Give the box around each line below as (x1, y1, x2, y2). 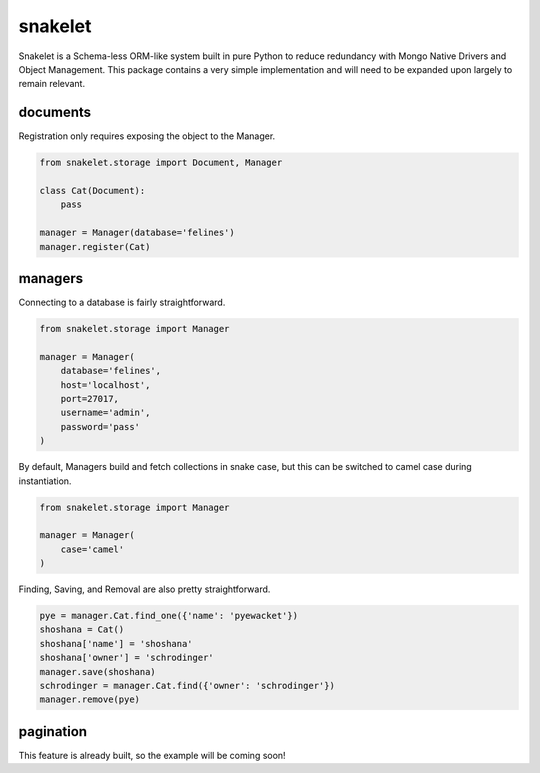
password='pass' (60, 421, 140, 432)
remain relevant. (18, 78, 85, 90)
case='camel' (60, 543, 125, 555)
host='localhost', (60, 379, 151, 390)
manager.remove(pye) (39, 694, 140, 705)
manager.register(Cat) (39, 241, 151, 252)
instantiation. (18, 475, 72, 487)
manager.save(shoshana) (39, 666, 157, 677)
